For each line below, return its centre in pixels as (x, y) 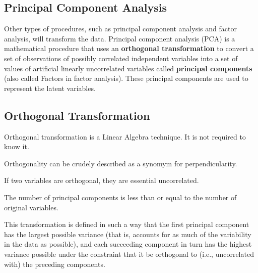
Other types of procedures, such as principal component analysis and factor (120, 29)
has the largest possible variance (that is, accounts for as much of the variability (128, 234)
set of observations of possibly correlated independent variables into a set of (121, 58)
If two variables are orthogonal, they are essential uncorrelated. (102, 180)
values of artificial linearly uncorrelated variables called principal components (128, 68)
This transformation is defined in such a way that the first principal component (127, 224)
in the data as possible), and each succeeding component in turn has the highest (128, 244)
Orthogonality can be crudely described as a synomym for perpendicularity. (121, 163)
